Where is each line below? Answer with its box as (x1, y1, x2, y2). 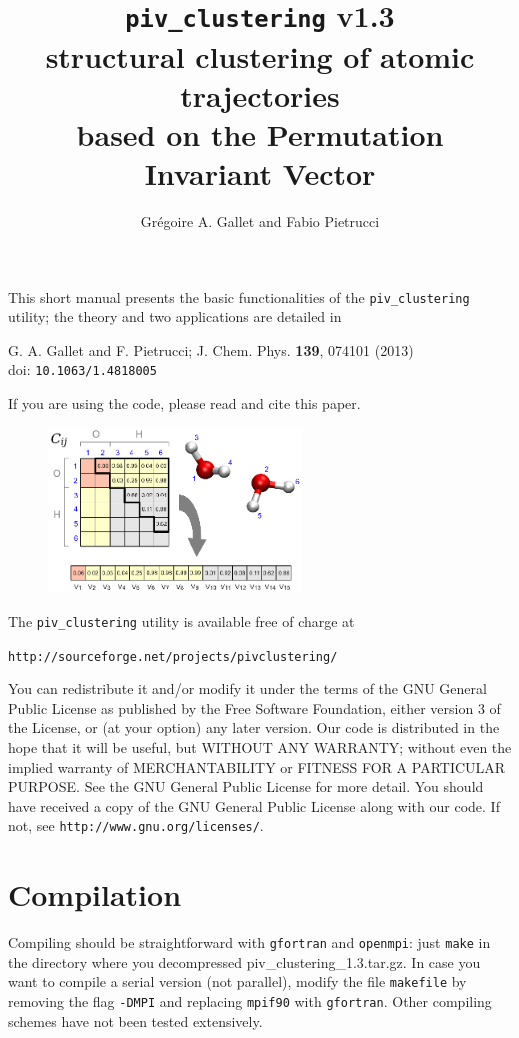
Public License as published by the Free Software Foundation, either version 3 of (8, 697, 501, 718)
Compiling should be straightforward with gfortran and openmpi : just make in (8, 932, 491, 953)
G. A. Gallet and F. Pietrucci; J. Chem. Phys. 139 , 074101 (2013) (8, 339, 414, 360)
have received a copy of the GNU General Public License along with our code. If (8, 795, 500, 816)
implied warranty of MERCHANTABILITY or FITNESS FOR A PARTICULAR (8, 756, 506, 777)
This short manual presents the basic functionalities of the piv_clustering (8, 286, 470, 307)
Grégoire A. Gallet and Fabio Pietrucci (140, 211, 380, 231)
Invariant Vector (144, 153, 376, 194)
